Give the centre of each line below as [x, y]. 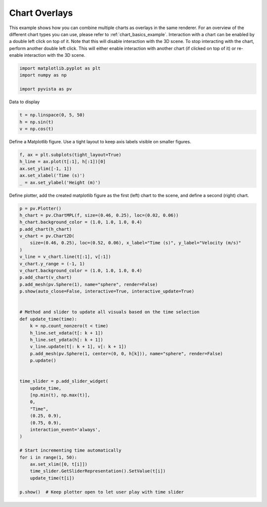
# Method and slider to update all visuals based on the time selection [110, 312]
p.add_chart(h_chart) [46, 229]
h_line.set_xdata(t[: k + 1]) [67, 333]
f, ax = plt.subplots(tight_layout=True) [70, 155]
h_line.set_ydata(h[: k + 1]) [67, 339]
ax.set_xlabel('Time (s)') [52, 176]
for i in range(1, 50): [48, 457]
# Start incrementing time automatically [70, 450]
